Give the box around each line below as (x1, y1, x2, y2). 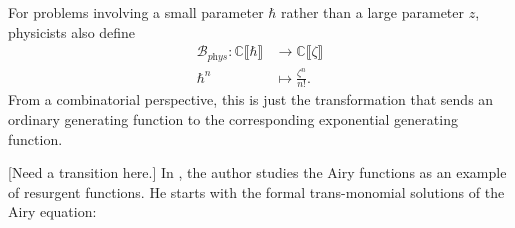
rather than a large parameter (281, 2, 465, 22)
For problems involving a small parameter (8, 2, 264, 22)
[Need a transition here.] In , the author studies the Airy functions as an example (8, 162, 507, 183)
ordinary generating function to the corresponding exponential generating (8, 109, 458, 129)
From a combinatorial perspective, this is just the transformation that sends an (8, 89, 494, 110)
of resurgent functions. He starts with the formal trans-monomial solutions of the (8, 181, 505, 202)
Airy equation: (8, 201, 97, 222)
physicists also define (8, 21, 136, 42)
